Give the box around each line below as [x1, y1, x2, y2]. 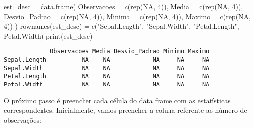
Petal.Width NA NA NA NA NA [4, 81, 210, 88]
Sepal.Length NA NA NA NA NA [4, 56, 210, 64]
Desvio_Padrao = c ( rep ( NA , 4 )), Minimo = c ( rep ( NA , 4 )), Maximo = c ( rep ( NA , [4, 11, 251, 21]
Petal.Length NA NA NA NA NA [4, 73, 210, 80]
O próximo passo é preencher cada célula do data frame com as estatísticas [4, 95, 231, 105]
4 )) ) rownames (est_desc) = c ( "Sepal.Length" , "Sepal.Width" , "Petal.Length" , [4, 21, 239, 31]
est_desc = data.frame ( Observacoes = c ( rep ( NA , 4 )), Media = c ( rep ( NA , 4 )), [4, 1, 243, 11]
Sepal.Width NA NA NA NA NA [4, 64, 210, 72]
